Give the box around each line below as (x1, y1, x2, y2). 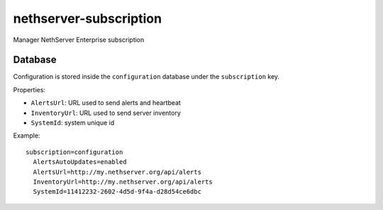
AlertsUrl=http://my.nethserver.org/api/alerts (33, 167, 202, 176)
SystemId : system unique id (30, 118, 115, 127)
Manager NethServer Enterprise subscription (13, 35, 145, 44)
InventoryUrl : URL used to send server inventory (30, 109, 181, 117)
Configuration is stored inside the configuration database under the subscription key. (13, 72, 280, 81)
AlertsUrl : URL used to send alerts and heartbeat (30, 99, 181, 107)
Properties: (13, 85, 46, 94)
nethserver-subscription (13, 11, 162, 26)
